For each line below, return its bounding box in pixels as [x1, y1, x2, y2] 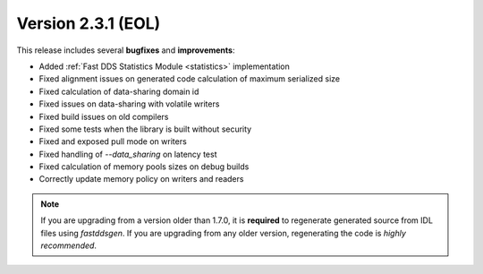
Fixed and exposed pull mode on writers [38, 136, 187, 147]
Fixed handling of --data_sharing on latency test [38, 149, 217, 159]
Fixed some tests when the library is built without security [38, 124, 252, 134]
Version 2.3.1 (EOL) [16, 13, 161, 33]
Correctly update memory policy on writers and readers [38, 174, 244, 184]
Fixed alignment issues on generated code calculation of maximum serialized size [38, 73, 340, 84]
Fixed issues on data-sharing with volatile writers [38, 98, 220, 109]
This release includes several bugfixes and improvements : [16, 45, 235, 56]
